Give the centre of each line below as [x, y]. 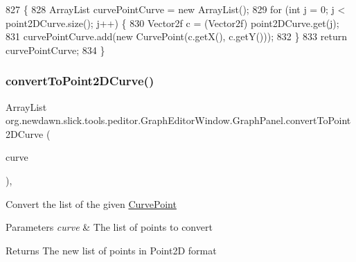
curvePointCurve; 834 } [55, 50]
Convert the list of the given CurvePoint [91, 203]
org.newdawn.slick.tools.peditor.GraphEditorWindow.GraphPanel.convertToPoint [178, 120]
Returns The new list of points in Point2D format [111, 250]
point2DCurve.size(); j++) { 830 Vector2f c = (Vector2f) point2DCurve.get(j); [172, 23]
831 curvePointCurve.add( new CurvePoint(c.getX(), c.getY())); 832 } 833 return [176, 36]
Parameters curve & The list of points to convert [109, 227]
